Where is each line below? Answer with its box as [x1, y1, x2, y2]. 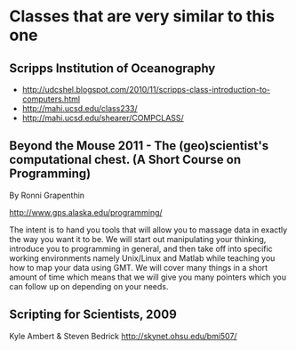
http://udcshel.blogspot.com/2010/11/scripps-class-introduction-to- [21, 85, 271, 94]
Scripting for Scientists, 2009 [9, 307, 178, 322]
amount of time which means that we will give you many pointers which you [9, 272, 287, 282]
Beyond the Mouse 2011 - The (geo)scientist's [9, 138, 269, 153]
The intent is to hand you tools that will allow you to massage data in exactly [9, 224, 288, 235]
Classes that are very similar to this [9, 6, 276, 27]
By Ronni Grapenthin [9, 190, 85, 200]
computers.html [21, 94, 81, 104]
